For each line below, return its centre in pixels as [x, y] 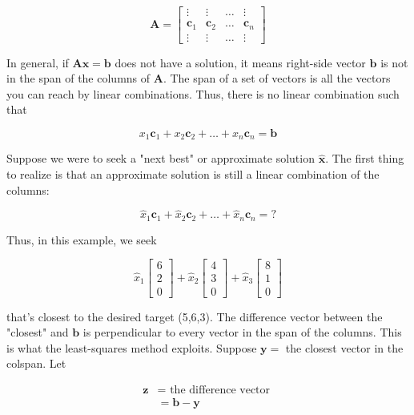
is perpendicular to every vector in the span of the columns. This [242, 332]
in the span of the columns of [78, 78]
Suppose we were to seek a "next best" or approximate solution [161, 158]
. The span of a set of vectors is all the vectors [277, 78]
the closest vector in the [344, 347]
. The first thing [365, 158]
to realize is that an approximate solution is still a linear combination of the [193, 173]
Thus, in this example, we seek [82, 239]
